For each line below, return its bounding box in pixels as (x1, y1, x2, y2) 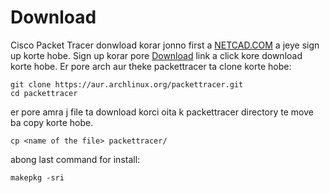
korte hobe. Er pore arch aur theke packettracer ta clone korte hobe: (10, 60, 292, 72)
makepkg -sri (10, 172, 65, 183)
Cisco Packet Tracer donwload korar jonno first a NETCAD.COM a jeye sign (10, 39, 320, 51)
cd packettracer (10, 88, 78, 98)
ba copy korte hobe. (10, 116, 94, 128)
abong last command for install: (10, 153, 141, 165)
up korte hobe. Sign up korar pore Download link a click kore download (10, 49, 303, 61)
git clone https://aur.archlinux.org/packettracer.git (10, 79, 244, 90)
